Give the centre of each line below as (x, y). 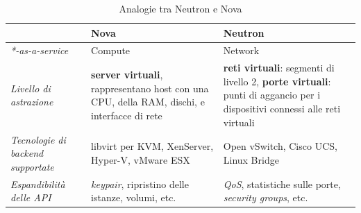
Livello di (31, 88)
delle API (31, 197)
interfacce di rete (127, 115)
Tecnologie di (38, 139)
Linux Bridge (251, 159)
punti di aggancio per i (272, 95)
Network (241, 50)
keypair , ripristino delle (140, 184)
